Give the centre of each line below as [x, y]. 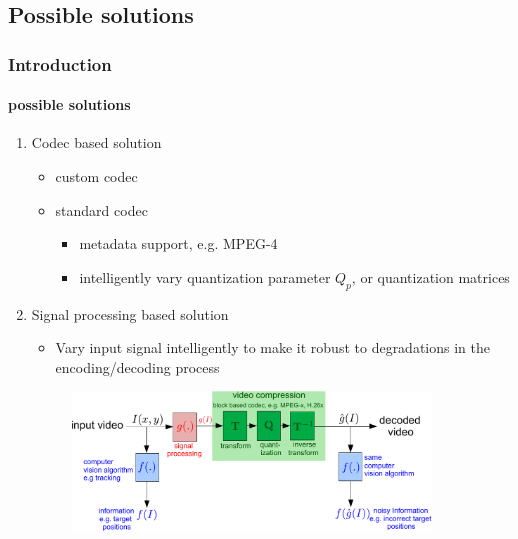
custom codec [96, 176]
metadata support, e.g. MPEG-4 [178, 243]
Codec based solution [96, 142]
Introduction [60, 63]
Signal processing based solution [130, 313]
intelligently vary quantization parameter [205, 276]
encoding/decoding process [137, 366]
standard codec [101, 209]
